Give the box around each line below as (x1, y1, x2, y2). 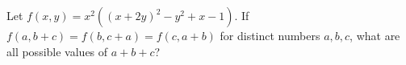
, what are (349, 27, 400, 43)
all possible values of (6, 43, 108, 59)
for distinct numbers (220, 27, 320, 43)
